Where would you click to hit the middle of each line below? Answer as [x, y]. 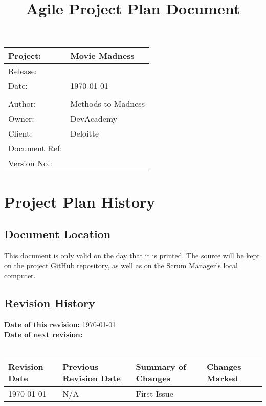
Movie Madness [102, 56]
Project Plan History [80, 201]
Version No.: [30, 163]
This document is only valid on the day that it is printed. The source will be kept [132, 255]
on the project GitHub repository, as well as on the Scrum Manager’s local [121, 265]
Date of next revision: [43, 334]
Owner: [21, 119]
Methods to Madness [107, 104]
